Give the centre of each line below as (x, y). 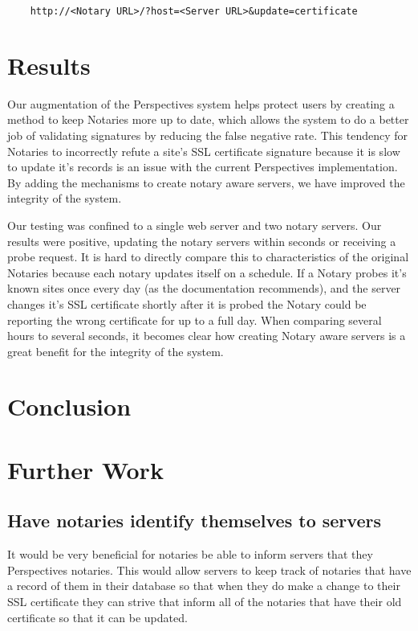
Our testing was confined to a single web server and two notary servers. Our (195, 225)
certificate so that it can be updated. (97, 617)
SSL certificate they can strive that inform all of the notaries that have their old (205, 602)
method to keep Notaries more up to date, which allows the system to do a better (208, 119)
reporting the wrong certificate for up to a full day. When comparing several (195, 320)
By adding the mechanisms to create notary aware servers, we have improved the (206, 182)
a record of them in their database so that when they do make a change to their (204, 586)
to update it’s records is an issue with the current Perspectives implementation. (203, 167)
